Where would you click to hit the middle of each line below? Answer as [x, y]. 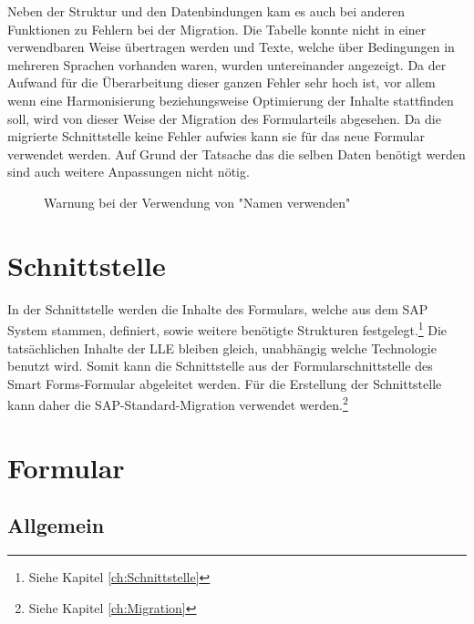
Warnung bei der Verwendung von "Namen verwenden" [197, 202]
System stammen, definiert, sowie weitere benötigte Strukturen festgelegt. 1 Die [227, 328]
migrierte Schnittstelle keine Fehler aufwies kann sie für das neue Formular [216, 136]
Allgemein [56, 525]
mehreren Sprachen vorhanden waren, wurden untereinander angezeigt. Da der [227, 64]
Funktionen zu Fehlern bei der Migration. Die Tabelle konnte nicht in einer [217, 29]
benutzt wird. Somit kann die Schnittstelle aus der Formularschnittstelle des [220, 366]
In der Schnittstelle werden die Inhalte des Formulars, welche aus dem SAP [218, 308]
